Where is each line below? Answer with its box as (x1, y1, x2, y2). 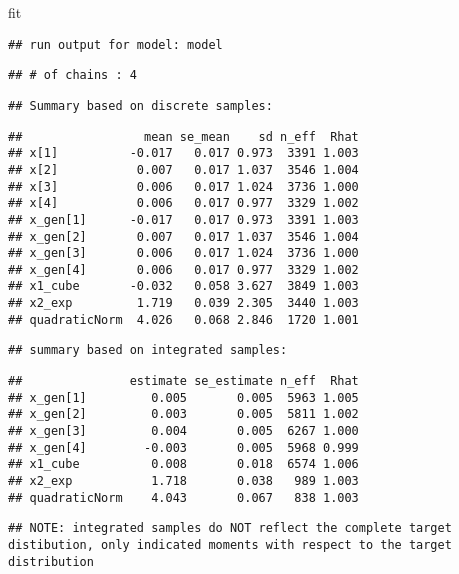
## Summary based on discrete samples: (8, 98, 273, 113)
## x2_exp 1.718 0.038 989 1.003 (8, 474, 359, 489)
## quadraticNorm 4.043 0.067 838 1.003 (8, 490, 359, 505)
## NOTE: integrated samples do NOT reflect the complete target (8, 521, 452, 536)
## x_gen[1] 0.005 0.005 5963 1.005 (8, 390, 359, 405)
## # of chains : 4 (8, 68, 137, 83)
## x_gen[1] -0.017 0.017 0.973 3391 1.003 (8, 212, 359, 227)
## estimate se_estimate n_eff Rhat (8, 374, 359, 389)
